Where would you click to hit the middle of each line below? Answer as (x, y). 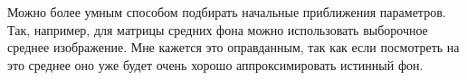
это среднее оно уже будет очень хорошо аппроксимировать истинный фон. (215, 64)
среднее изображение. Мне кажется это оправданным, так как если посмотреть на (233, 47)
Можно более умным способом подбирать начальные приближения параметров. (227, 12)
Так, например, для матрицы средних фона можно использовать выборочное (218, 29)
